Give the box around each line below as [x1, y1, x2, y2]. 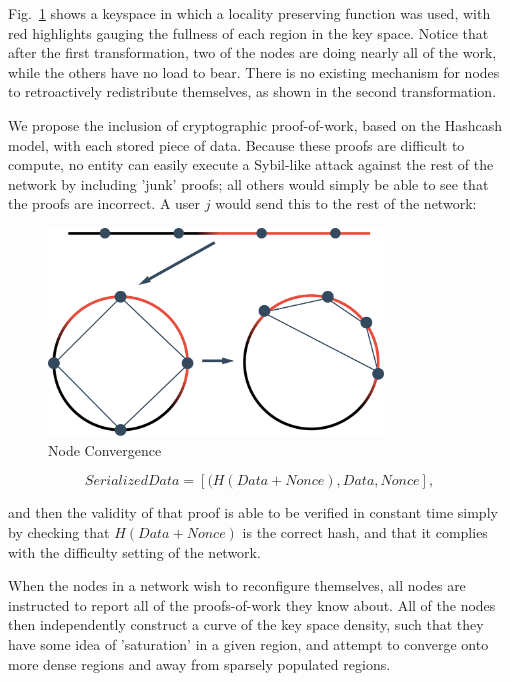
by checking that [8, 522, 110, 543]
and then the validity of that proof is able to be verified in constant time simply [8, 502, 498, 523]
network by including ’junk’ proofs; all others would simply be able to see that [8, 173, 489, 194]
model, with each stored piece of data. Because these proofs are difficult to [8, 134, 465, 155]
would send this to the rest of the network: [215, 193, 477, 214]
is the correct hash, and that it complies [242, 522, 488, 543]
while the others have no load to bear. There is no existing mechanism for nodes [8, 61, 500, 82]
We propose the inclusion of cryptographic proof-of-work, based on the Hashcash [8, 114, 503, 135]
